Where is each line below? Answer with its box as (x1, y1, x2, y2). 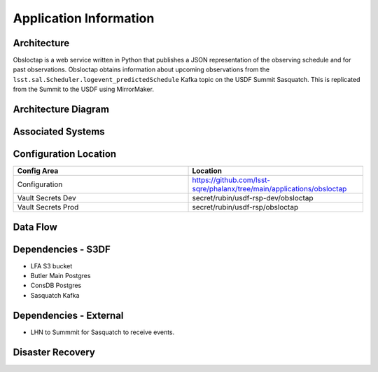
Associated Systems (13, 126, 105, 138)
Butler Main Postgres (30, 272, 91, 280)
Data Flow (13, 221, 57, 233)
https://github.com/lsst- (192, 175, 271, 185)
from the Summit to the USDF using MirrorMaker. (13, 85, 154, 94)
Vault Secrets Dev (17, 193, 76, 203)
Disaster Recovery (13, 346, 96, 358)
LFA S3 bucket (30, 261, 73, 270)
